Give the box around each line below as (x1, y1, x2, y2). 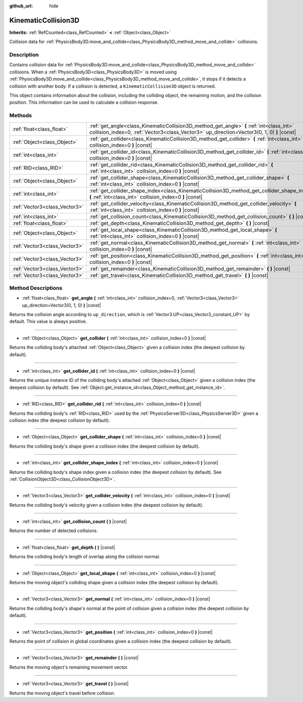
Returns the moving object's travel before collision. (9, 690, 116, 696)
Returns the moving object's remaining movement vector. (9, 664, 129, 670)
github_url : (9, 3, 33, 9)
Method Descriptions (9, 284, 63, 291)
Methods (9, 112, 32, 119)
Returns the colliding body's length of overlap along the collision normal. (9, 554, 161, 560)
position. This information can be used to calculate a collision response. (9, 99, 159, 106)
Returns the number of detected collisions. (9, 528, 98, 534)
